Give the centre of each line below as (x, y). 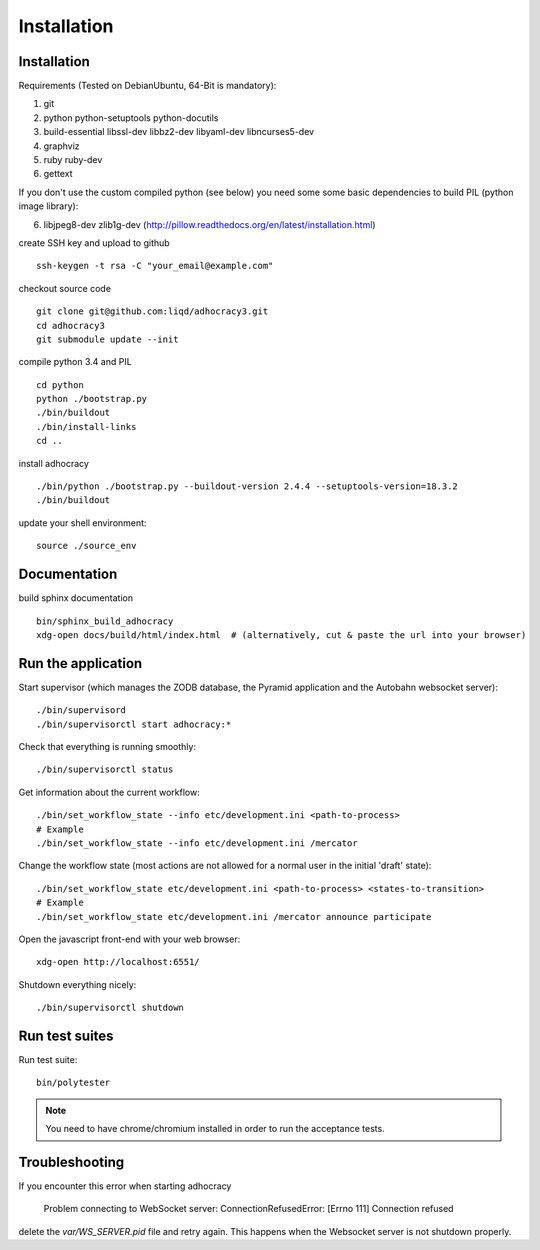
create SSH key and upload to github (94, 242)
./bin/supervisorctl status (105, 769)
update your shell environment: (82, 522)
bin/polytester (73, 1083)
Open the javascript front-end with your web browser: (129, 939)
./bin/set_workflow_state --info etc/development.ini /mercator (197, 843)
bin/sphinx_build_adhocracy (105, 621)
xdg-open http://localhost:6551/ (118, 962)
